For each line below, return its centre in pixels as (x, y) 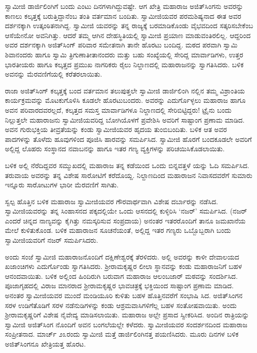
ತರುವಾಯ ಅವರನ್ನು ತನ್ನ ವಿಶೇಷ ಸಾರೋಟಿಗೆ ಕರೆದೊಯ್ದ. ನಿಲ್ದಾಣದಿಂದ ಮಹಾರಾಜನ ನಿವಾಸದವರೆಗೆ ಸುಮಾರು (129, 175)
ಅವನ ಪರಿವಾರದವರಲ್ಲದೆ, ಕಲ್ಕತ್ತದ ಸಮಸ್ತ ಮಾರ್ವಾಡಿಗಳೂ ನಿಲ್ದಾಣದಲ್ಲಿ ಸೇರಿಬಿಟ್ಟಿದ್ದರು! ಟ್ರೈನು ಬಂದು (118, 110)
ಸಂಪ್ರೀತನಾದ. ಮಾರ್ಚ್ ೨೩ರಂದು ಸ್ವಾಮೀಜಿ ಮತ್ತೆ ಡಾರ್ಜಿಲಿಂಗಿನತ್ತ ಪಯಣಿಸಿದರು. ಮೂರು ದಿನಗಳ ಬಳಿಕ (122, 334)
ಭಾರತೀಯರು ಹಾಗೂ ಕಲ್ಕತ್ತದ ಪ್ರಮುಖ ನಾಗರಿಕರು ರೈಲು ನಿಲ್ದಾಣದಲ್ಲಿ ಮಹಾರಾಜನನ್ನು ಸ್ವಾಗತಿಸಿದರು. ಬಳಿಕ (124, 64)
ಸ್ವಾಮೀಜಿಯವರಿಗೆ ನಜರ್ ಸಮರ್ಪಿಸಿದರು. (52, 240)
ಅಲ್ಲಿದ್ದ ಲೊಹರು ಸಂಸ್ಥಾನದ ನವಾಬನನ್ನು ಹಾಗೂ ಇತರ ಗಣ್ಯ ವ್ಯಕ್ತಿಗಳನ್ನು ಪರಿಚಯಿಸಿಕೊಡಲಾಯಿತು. (115, 149)
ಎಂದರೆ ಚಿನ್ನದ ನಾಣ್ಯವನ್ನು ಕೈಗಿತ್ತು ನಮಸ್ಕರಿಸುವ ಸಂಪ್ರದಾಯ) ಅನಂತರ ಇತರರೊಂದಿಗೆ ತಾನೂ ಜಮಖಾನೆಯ (125, 220)
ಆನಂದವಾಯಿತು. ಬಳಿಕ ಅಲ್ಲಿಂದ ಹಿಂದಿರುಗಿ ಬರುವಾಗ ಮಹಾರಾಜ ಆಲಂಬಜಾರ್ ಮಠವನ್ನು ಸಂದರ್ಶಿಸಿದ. (121, 276)
